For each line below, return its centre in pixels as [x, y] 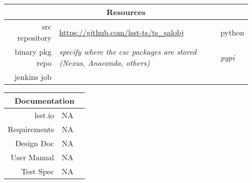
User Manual [32, 157]
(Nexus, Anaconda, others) [104, 63]
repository [34, 38]
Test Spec [38, 171]
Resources [126, 12]
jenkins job [33, 77]
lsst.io [44, 115]
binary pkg [33, 52]
